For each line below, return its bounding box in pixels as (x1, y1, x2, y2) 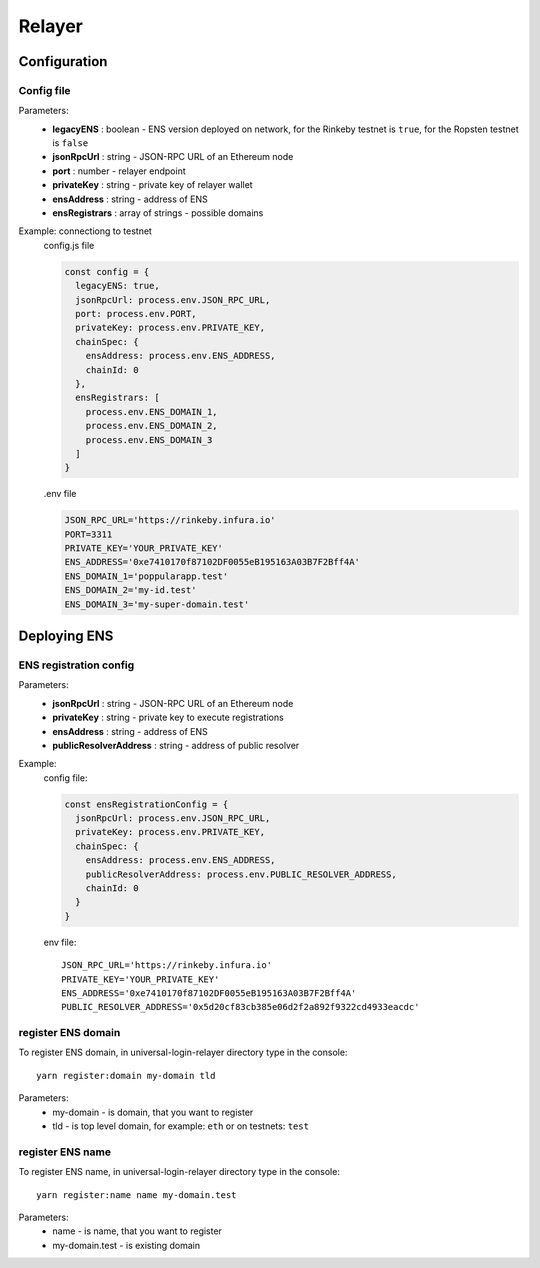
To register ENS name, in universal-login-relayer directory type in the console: (18, 1166, 340, 1178)
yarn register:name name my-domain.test (36, 1189, 237, 1200)
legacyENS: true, (75, 280, 160, 292)
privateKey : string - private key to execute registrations (52, 711, 284, 724)
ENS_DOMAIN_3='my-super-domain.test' (64, 598, 250, 610)
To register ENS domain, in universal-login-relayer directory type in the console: (18, 1046, 348, 1059)
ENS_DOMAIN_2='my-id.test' (64, 585, 197, 596)
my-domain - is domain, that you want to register (52, 1106, 254, 1118)
